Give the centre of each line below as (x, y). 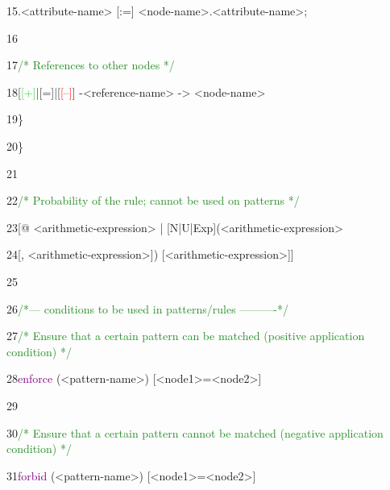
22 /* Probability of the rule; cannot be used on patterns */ (153, 200)
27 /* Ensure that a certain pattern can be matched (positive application (186, 336)
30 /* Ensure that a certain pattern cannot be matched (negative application (195, 432)
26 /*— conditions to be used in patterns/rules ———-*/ (147, 308)
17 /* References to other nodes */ (91, 65)
